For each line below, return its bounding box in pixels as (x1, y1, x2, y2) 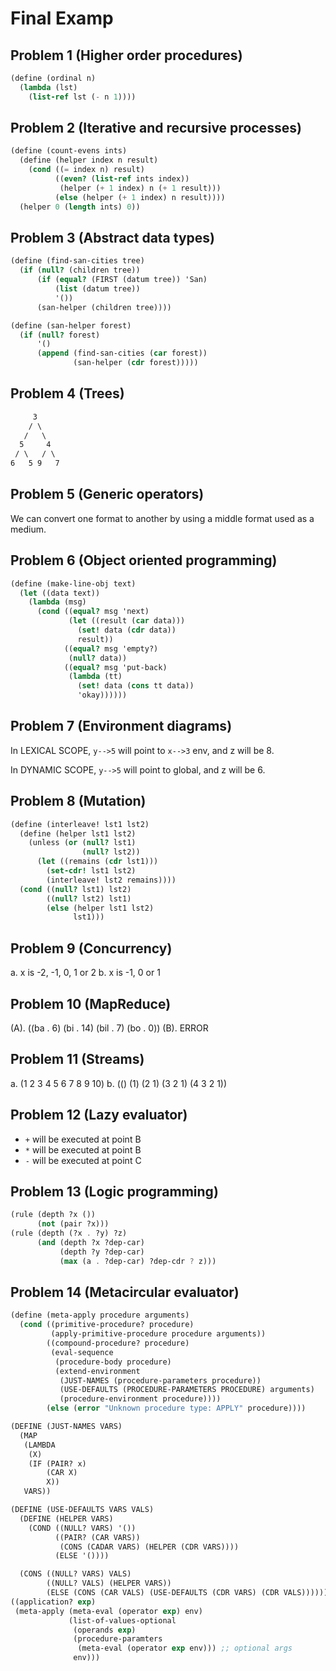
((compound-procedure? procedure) (46, 1338, 190, 1349)
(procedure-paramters (73, 1634, 163, 1644)
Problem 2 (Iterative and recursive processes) (10, 120, 302, 137)
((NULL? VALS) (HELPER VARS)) (46, 1578, 172, 1589)
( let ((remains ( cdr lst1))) (36, 857, 159, 867)
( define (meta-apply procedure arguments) (10, 1310, 190, 1321)
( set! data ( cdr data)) (77, 625, 177, 636)
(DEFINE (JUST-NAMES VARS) (10, 1422, 123, 1432)
